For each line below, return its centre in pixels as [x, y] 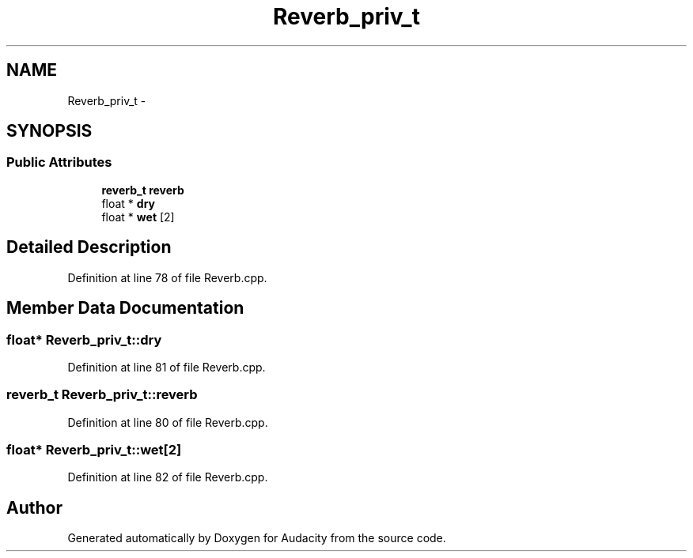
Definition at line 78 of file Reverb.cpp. [167, 277]
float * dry [129, 203]
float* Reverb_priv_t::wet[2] [94, 450]
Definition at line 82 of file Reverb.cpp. [168, 477]
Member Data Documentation [125, 308]
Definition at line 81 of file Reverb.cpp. [167, 367]
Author [34, 507]
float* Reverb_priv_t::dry [84, 339]
